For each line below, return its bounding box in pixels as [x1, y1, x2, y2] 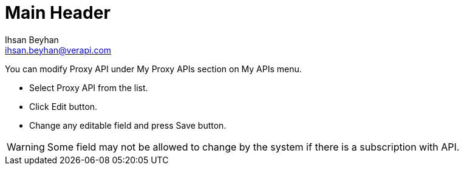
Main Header [5, 2, 111, 23]
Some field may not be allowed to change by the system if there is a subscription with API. [47, 140, 460, 153]
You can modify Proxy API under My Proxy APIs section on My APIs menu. [5, 63, 302, 74]
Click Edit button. [29, 101, 98, 112]
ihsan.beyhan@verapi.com [5, 44, 112, 55]
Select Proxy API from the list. [29, 82, 148, 93]
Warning [7, 140, 45, 153]
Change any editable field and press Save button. [29, 120, 227, 131]
